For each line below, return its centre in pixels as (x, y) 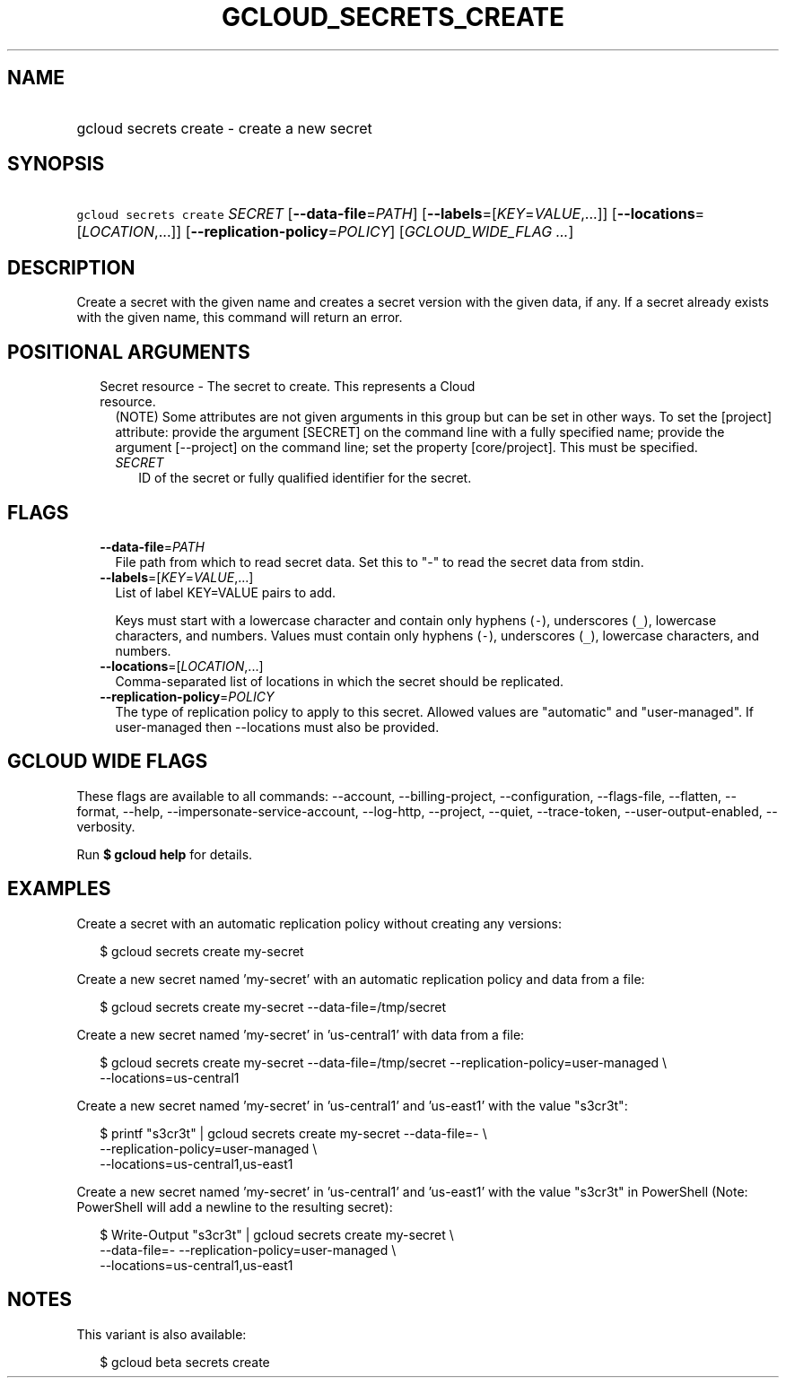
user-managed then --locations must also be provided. (277, 727)
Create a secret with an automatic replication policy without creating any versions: (319, 923)
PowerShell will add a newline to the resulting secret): (235, 1206)
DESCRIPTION (71, 267)
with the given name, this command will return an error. (240, 318)
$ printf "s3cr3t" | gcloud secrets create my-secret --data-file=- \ (293, 1133)
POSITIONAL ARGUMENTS (129, 352)
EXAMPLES (59, 889)
